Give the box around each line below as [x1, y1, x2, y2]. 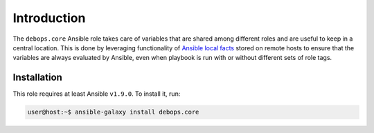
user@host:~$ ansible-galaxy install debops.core [27, 108, 199, 116]
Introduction [12, 10, 86, 25]
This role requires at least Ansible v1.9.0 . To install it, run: [12, 90, 181, 98]
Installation [12, 72, 62, 83]
